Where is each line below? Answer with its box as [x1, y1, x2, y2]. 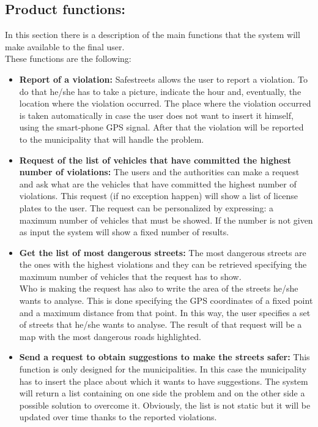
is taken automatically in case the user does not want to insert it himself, [19, 108, 294, 121]
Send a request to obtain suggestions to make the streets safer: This [19, 350, 310, 363]
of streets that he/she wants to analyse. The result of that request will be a [19, 318, 302, 331]
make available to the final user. [5, 40, 125, 53]
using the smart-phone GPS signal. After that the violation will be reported [19, 121, 304, 134]
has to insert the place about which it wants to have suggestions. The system [19, 374, 308, 387]
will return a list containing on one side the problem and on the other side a [19, 387, 305, 399]
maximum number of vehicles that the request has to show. [19, 270, 242, 282]
